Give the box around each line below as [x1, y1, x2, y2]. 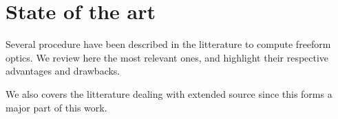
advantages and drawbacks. [6, 64, 120, 78]
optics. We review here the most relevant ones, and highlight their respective [6, 50, 329, 64]
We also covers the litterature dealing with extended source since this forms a [6, 86, 332, 101]
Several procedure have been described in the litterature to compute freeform [6, 37, 331, 51]
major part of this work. [6, 100, 107, 114]
